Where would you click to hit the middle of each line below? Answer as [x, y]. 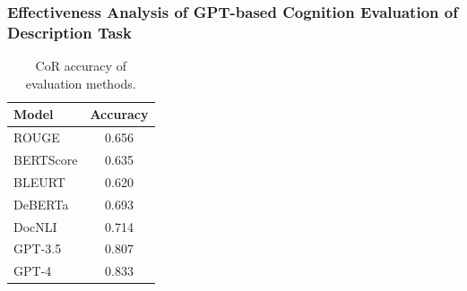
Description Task [69, 32]
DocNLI [35, 226]
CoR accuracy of [81, 66]
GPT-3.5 [38, 248]
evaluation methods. [81, 83]
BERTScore [46, 160]
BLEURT [39, 181]
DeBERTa [41, 204]
